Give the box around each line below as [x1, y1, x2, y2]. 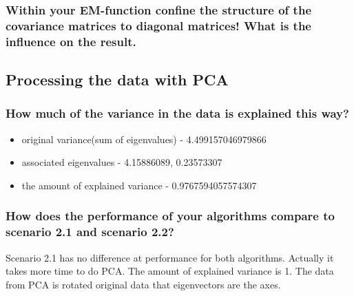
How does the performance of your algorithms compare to [6, 207, 335, 224]
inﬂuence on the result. [6, 32, 136, 50]
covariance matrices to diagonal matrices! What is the [6, 17, 311, 34]
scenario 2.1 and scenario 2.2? [6, 223, 174, 240]
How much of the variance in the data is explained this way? [6, 105, 349, 122]
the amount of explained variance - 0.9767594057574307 [21, 178, 257, 192]
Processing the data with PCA [6, 69, 229, 90]
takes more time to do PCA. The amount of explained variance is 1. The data [6, 264, 334, 278]
